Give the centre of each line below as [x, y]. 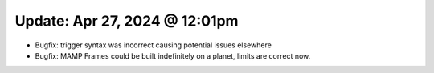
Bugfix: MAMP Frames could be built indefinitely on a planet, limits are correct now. [173, 55]
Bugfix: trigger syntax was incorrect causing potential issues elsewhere [154, 45]
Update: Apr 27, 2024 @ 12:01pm [127, 21]
